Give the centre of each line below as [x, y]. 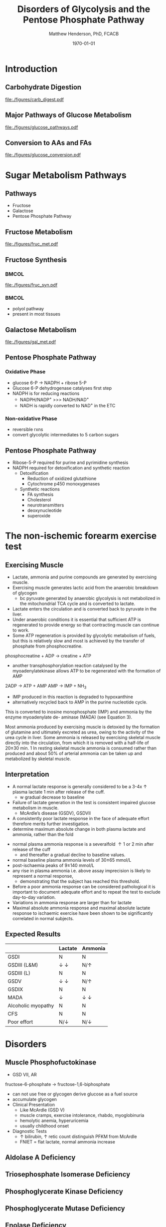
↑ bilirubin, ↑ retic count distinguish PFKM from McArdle [78, 1136]
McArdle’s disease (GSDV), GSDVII [55, 813]
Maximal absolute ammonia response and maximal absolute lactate [81, 908]
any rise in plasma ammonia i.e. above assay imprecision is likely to [82, 870]
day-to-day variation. [34, 897]
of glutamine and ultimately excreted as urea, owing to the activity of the [80, 732]
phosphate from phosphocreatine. [48, 646]
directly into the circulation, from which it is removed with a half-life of [77, 743]
